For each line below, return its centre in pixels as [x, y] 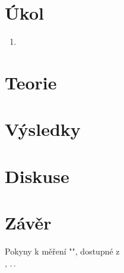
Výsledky [43, 129]
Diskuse [37, 176]
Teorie [31, 82]
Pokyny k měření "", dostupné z [62, 251]
